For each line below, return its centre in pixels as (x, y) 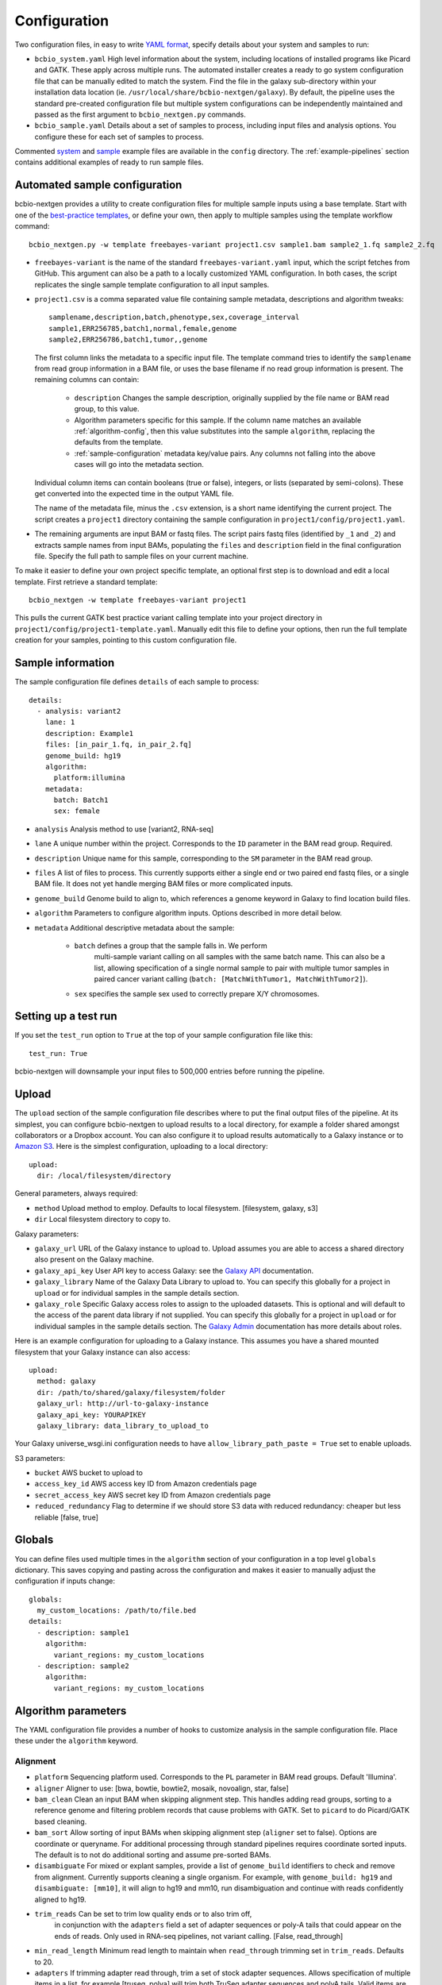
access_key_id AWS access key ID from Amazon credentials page (146, 1484)
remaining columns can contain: (87, 380)
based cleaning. (61, 1821)
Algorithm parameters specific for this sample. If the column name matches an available (218, 420)
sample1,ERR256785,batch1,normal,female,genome (143, 328)
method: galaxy (66, 1381)
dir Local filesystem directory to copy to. (102, 1220)
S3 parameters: (40, 1458)
